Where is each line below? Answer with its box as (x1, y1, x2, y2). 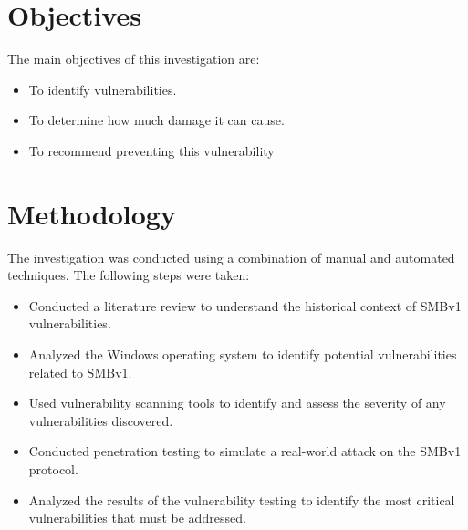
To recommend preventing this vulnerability (28, 140, 275, 160)
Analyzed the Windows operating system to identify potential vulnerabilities (28, 345, 457, 363)
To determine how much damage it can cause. (28, 110, 285, 130)
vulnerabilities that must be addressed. (28, 508, 246, 527)
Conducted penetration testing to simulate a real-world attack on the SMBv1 (28, 442, 462, 461)
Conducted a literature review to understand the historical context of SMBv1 (28, 296, 462, 315)
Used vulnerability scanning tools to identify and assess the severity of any (28, 393, 446, 412)
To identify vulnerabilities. (28, 79, 177, 99)
